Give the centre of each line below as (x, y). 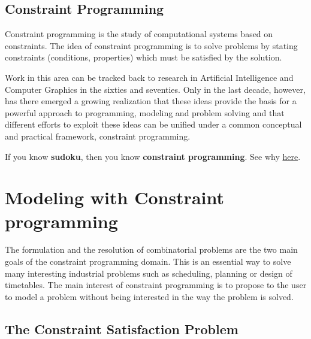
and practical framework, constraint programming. (98, 136)
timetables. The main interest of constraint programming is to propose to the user (156, 285)
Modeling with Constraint (114, 197)
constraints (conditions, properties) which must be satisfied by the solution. (144, 57)
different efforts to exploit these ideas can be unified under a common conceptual (153, 124)
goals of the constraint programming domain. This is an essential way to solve (148, 261)
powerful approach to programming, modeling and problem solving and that (145, 112)
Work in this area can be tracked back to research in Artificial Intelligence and (149, 77)
